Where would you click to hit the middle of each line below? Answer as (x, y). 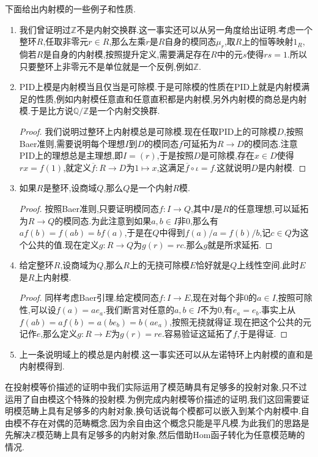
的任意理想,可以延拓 (269, 208)
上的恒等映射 (268, 41)
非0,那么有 (198, 220)
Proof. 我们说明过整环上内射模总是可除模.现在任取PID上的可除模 (148, 131)
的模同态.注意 (271, 143)
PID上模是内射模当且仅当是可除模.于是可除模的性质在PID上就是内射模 (160, 87)
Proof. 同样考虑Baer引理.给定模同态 (89, 297)
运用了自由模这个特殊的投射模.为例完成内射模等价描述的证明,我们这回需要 (153, 398)
